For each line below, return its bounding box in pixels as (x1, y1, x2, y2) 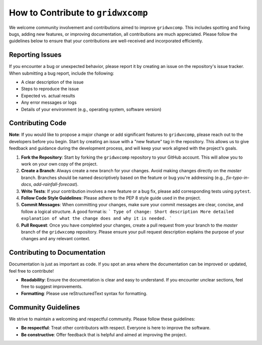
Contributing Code (9, 119, 66, 127)
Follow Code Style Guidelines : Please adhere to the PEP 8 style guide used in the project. (21, 195, 201, 201)
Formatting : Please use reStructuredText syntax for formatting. (21, 290, 147, 296)
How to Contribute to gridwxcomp (9, 7, 148, 18)
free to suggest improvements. (21, 284, 82, 290)
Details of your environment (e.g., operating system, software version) (21, 106, 162, 112)
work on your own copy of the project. (21, 161, 98, 167)
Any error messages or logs (21, 99, 77, 105)
